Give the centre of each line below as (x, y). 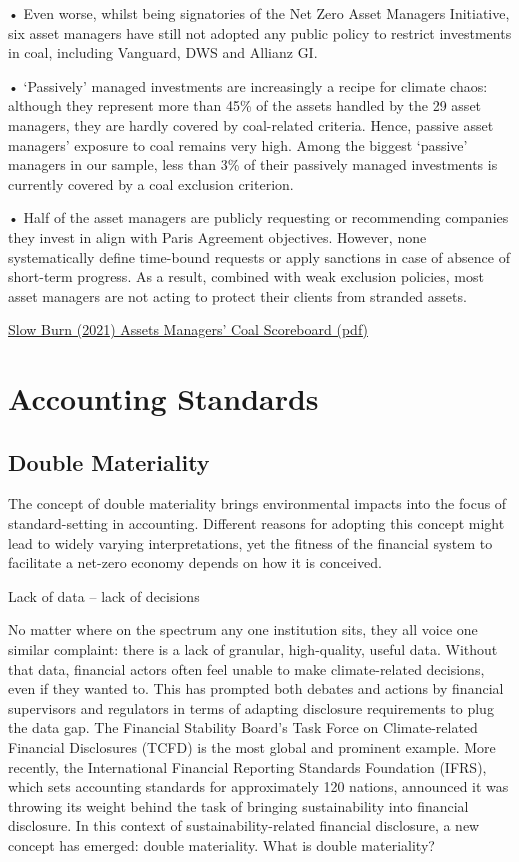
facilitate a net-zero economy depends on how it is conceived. (195, 562)
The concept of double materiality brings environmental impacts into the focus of (257, 503)
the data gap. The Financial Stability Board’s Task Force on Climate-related (243, 727)
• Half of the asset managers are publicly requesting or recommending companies (258, 217)
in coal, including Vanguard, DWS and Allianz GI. (163, 52)
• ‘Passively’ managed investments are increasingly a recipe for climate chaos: (248, 85)
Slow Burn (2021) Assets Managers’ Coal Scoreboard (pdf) (188, 329)
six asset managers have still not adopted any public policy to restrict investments (260, 32)
